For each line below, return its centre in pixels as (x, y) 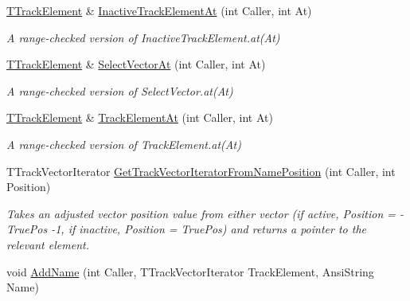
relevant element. (48, 244)
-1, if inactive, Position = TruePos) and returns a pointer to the (209, 229)
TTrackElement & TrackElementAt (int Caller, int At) (140, 117)
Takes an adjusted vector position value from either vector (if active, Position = (201, 213)
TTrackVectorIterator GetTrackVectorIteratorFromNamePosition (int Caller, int (201, 171)
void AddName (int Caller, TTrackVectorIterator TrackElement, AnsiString (190, 271)
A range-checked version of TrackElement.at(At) (124, 144)
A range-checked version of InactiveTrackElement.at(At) (143, 37)
